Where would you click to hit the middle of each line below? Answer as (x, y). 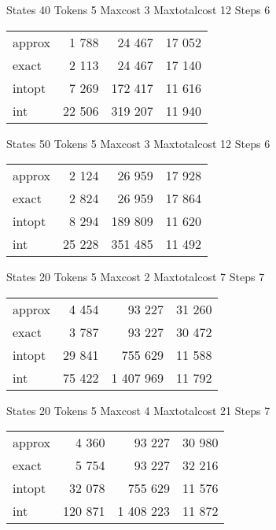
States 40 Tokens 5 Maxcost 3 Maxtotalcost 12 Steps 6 (138, 9)
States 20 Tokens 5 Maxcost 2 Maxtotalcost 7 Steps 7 (136, 277)
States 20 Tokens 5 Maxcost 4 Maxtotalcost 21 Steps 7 (138, 410)
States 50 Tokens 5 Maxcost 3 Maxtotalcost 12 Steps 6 (138, 143)
